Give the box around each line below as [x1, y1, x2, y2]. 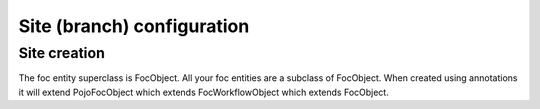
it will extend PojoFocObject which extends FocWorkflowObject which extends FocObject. [18, 86, 389, 98]
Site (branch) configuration [18, 15, 250, 37]
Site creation [18, 44, 105, 62]
